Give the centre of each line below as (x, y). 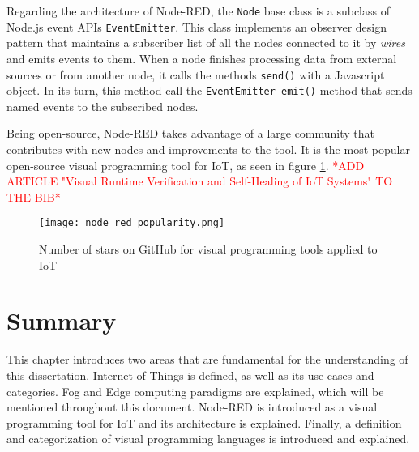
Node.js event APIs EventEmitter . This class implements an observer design (197, 26)
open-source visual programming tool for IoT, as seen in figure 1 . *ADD (186, 165)
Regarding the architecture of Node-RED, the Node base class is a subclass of (198, 11)
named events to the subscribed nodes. (103, 106)
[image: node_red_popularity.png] (132, 223)
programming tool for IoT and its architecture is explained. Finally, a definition (204, 422)
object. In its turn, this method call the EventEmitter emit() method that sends (209, 90)
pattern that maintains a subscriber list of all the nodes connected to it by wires (206, 43)
